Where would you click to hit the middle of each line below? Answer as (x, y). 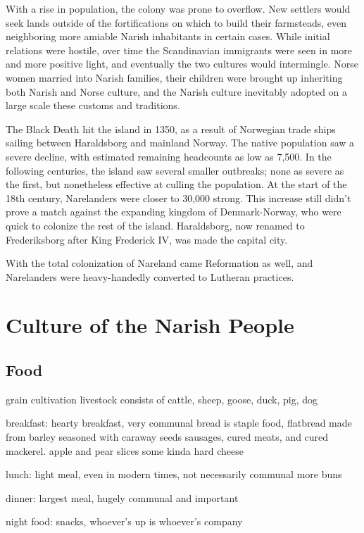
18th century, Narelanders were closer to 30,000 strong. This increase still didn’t (178, 197)
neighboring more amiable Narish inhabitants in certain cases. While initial (168, 36)
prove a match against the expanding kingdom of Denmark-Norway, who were (174, 212)
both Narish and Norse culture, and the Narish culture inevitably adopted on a (177, 91)
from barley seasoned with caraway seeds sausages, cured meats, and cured (167, 437)
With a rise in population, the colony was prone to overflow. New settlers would (178, 8)
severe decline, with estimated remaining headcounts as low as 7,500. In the (169, 156)
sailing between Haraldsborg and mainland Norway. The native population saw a (180, 143)
